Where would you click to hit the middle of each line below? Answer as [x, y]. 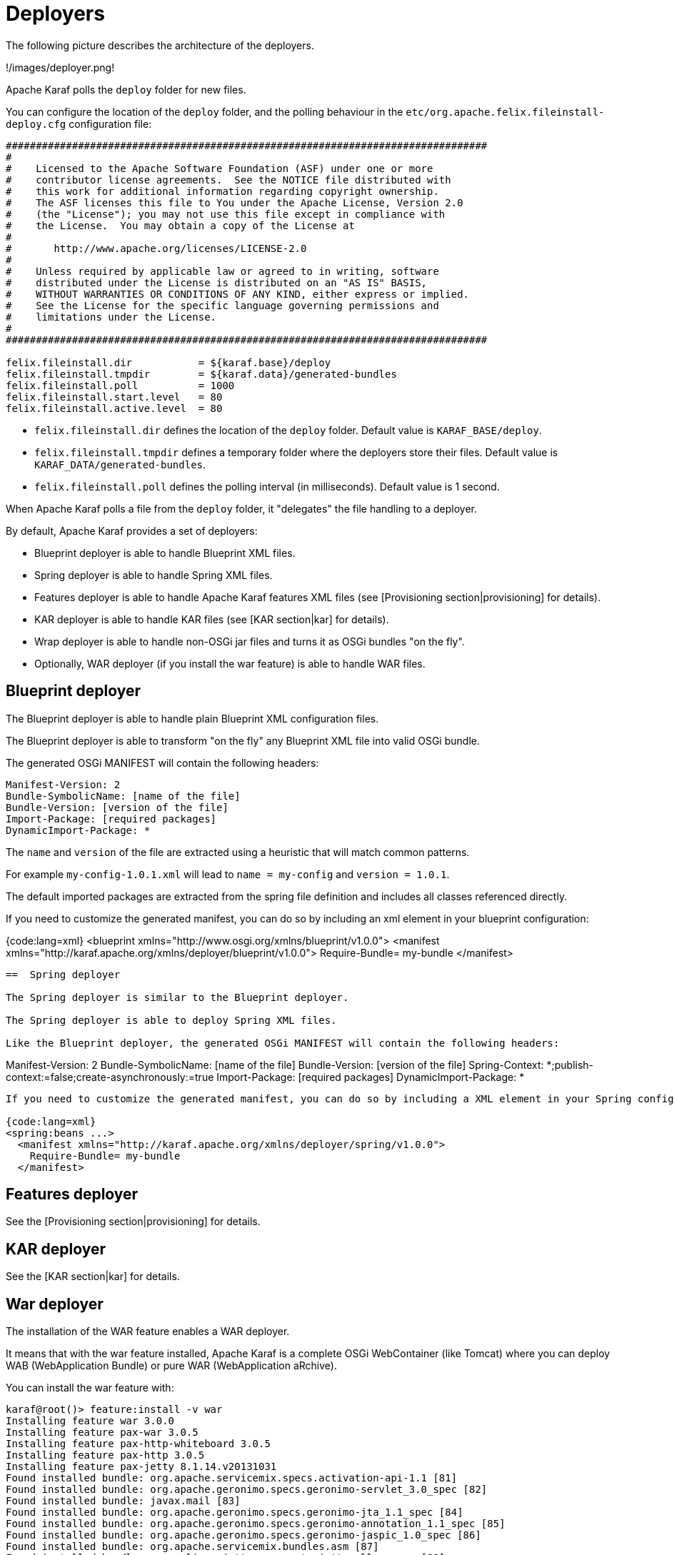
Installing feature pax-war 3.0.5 [102, 1433]
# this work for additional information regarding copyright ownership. [222, 191]
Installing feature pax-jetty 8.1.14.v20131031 [141, 1467]
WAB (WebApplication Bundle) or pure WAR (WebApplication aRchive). [171, 1366]
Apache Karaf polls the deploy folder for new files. [126, 89]
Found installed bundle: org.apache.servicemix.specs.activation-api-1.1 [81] [232, 1478]
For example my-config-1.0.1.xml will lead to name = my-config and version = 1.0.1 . [228, 874]
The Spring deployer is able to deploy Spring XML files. [171, 1020]
